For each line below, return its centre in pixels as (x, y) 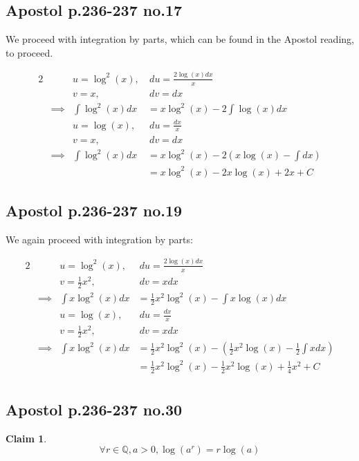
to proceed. (29, 52)
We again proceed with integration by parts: (99, 239)
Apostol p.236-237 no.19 (94, 210)
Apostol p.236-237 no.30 (94, 410)
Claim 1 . (26, 438)
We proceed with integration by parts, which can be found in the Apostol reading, (180, 39)
